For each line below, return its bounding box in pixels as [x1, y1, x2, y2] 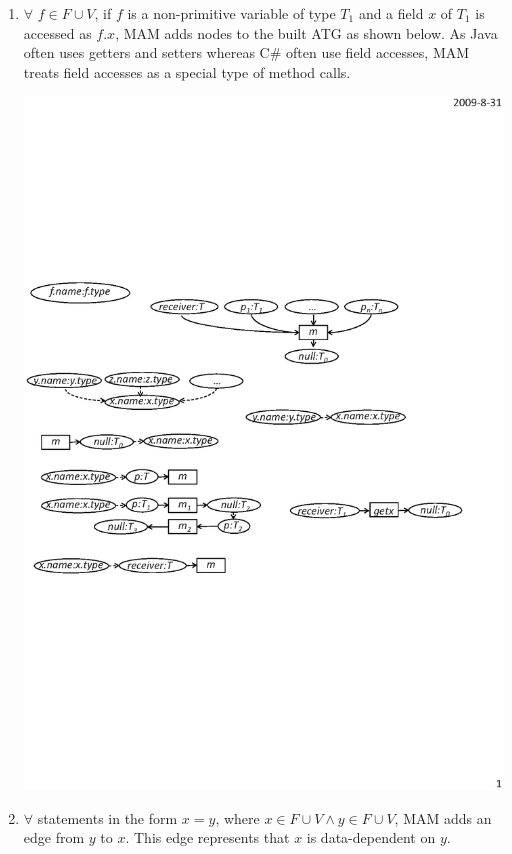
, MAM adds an [394, 807, 492, 828]
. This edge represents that [125, 827, 290, 848]
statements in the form [37, 807, 178, 828]
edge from [23, 827, 85, 848]
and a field [358, 3, 424, 23]
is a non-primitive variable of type [127, 3, 336, 23]
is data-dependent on [306, 827, 436, 848]
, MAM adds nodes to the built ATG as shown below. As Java [115, 22, 498, 43]
